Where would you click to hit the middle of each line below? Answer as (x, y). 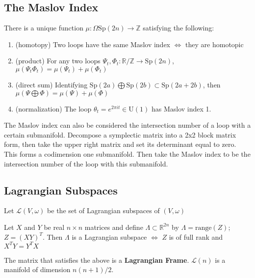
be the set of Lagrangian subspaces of (103, 210)
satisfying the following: (178, 28)
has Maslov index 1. (181, 108)
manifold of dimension (37, 269)
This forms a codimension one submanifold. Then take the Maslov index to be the (127, 153)
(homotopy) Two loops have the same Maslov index (93, 44)
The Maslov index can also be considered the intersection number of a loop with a (127, 125)
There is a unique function (44, 28)
